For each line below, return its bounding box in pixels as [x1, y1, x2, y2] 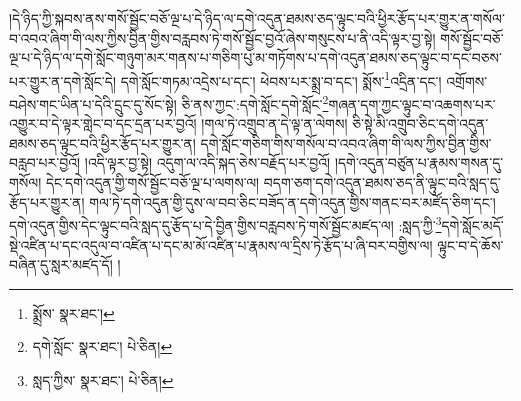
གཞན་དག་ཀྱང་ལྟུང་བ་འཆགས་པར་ [328, 93, 496, 114]
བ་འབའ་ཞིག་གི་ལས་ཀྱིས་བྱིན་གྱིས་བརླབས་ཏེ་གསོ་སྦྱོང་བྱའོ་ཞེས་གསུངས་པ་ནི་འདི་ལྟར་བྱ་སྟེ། [9, 27, 436, 48]
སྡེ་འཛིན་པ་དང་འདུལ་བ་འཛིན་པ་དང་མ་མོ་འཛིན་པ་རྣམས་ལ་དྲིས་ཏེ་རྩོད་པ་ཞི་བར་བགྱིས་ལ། [9, 234, 433, 255]
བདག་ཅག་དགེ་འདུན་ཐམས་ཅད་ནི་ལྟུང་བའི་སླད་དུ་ [263, 172, 501, 193]
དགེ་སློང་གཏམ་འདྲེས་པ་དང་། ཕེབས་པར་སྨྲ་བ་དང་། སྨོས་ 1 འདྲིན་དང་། [120, 67, 442, 91]
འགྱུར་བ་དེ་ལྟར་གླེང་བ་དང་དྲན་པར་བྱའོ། [9, 113, 197, 134]
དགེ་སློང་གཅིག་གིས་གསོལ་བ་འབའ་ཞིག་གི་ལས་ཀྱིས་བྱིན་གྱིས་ [200, 132, 492, 153]
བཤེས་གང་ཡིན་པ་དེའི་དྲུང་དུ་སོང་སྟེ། [9, 93, 177, 114]
